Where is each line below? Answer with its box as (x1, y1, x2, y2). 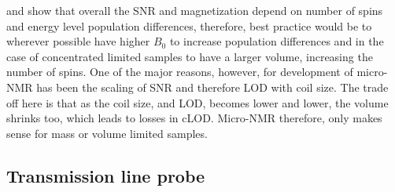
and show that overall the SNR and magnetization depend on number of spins (6, 2, 383, 18)
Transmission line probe (6, 163, 205, 187)
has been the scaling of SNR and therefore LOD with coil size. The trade (36, 78, 389, 95)
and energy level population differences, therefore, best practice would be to (6, 17, 372, 34)
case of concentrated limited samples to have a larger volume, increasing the (6, 48, 373, 64)
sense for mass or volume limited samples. (6, 125, 208, 141)
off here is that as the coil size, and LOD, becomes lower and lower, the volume (6, 94, 389, 110)
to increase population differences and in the (169, 33, 384, 49)
